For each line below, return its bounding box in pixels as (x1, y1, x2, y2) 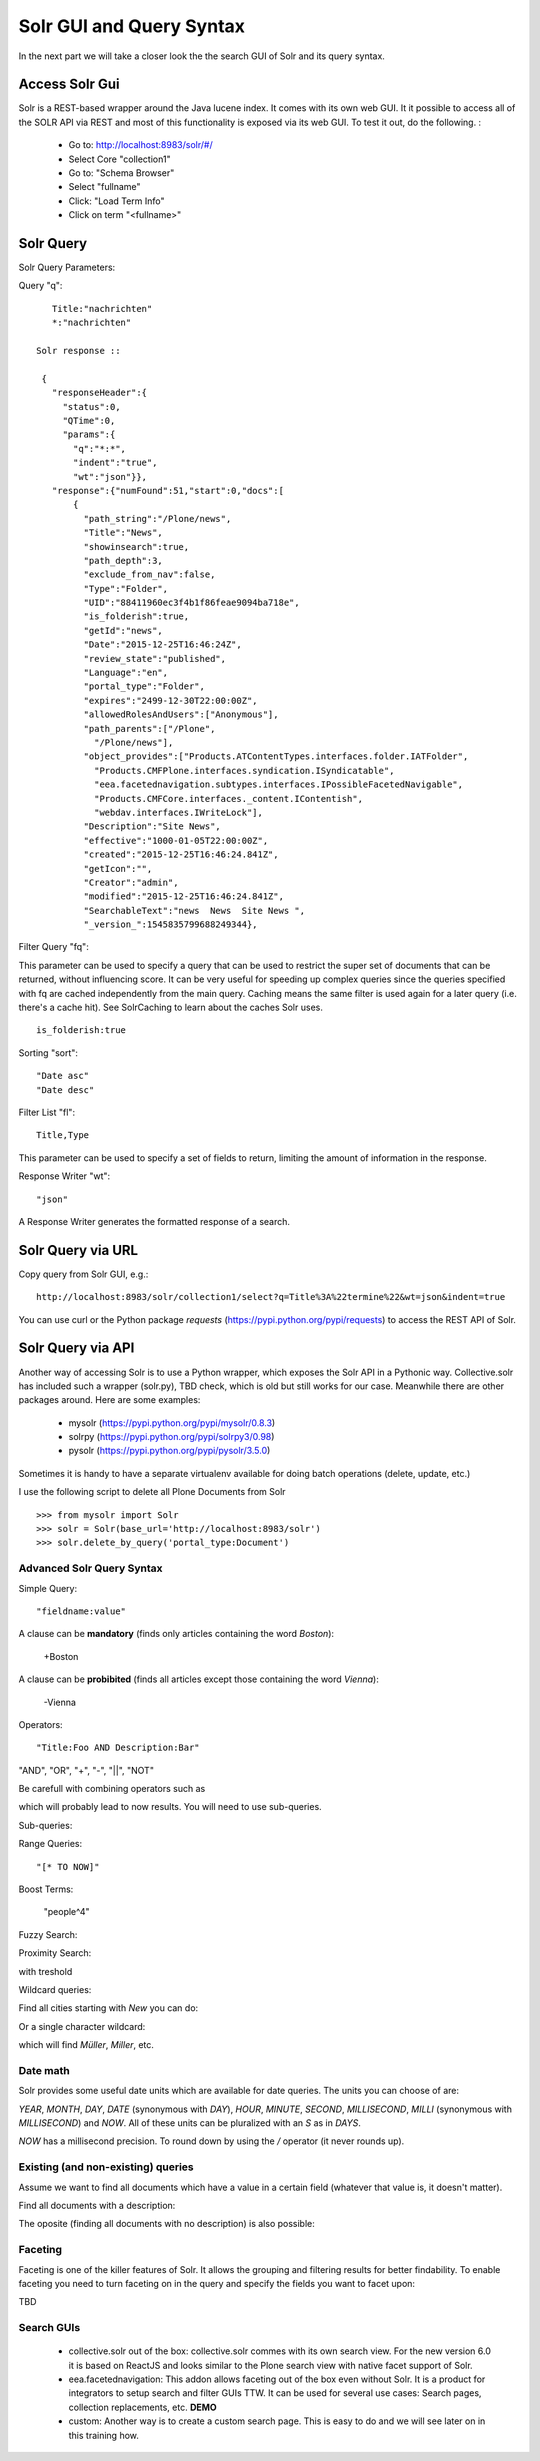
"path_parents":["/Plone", (83, 723, 216, 734)
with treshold (18, 1965, 73, 1977)
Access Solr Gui (18, 76, 120, 93)
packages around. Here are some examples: (18, 1394, 201, 1406)
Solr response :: (36, 345, 121, 357)
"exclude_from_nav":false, (83, 569, 216, 580)
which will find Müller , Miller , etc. (18, 2039, 155, 2051)
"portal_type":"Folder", (83, 681, 205, 692)
